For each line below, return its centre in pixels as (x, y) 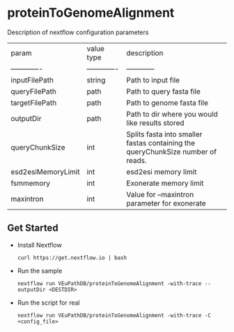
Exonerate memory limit (165, 183)
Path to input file (153, 80)
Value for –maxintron (160, 194)
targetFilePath (34, 103)
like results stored (155, 122)
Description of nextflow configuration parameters (78, 32)
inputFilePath (32, 80)
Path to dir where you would (172, 114)
